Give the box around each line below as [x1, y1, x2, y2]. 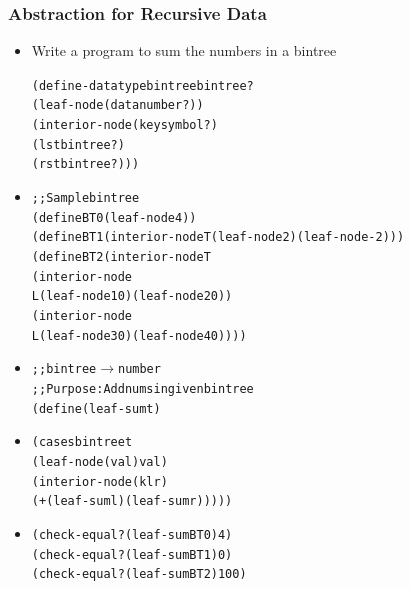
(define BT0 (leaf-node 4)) [31, 210, 197, 225]
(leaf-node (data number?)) [31, 98, 204, 113]
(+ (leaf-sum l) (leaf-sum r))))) [31, 494, 233, 509]
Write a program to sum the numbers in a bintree [31, 40, 337, 61]
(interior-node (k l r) [31, 474, 168, 489]
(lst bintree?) [31, 137, 125, 152]
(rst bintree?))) [31, 157, 140, 172]
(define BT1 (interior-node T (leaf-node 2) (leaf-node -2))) [31, 230, 405, 245]
